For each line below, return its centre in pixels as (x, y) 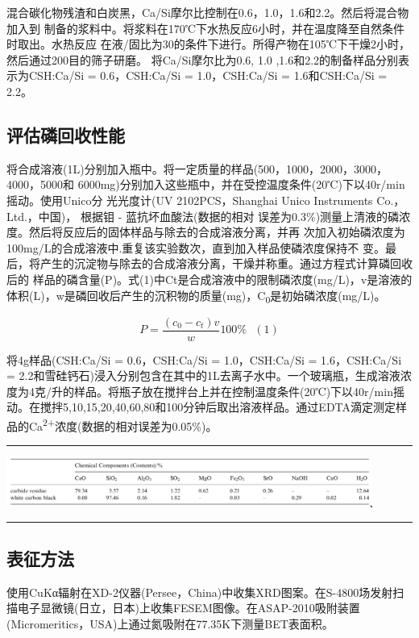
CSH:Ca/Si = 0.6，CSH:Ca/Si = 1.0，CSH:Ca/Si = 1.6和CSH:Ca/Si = (208, 75)
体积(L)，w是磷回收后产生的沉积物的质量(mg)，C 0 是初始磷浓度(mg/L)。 (196, 296)
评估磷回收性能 (66, 134)
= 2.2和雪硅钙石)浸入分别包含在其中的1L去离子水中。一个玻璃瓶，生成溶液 (203, 375)
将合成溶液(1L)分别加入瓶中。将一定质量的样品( (133, 168)
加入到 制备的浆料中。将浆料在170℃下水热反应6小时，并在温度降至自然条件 (205, 28)
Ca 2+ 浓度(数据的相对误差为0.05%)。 (123, 425)
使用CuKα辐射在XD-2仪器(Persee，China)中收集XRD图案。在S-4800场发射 (200, 592)
